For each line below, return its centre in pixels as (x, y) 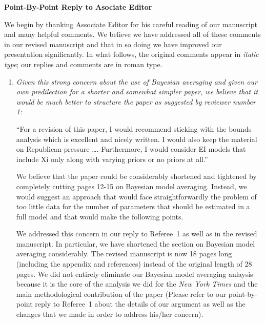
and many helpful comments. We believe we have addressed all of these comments (132, 34)
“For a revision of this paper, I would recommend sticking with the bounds (134, 128)
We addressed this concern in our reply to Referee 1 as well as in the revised (137, 234)
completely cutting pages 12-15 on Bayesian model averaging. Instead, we (131, 186)
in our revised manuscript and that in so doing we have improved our (113, 44)
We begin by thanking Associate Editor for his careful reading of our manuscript (131, 24)
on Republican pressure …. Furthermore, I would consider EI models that (131, 149)
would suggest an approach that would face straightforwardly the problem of (136, 196)
